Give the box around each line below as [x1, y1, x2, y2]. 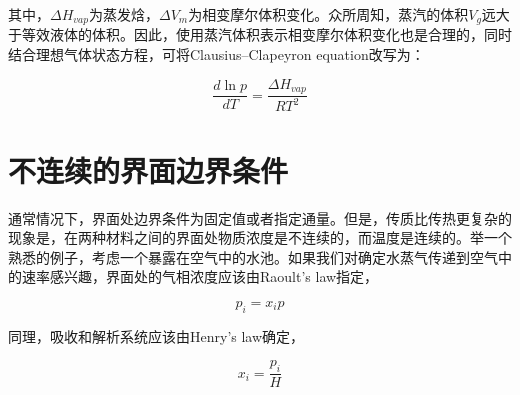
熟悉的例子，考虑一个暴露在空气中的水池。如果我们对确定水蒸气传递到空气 [8, 246, 498, 267]
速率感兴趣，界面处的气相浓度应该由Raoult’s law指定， [21, 266, 379, 287]
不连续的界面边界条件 [8, 149, 289, 190]
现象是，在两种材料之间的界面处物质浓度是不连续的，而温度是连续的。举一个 [8, 227, 512, 248]
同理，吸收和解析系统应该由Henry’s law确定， [8, 325, 305, 346]
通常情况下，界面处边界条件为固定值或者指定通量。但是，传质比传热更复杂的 [8, 207, 512, 228]
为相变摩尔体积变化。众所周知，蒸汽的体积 [188, 4, 469, 24]
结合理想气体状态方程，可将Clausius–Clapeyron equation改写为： [8, 44, 425, 65]
